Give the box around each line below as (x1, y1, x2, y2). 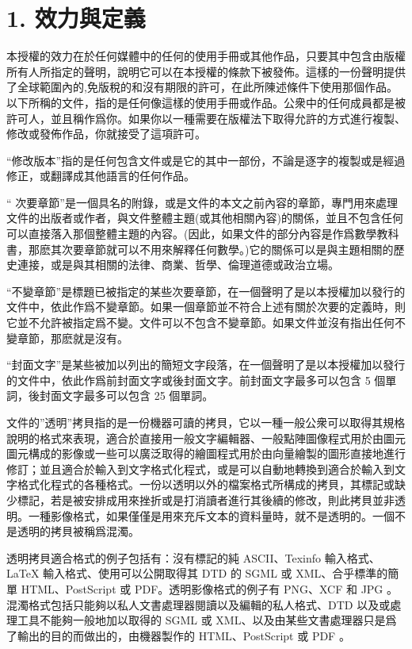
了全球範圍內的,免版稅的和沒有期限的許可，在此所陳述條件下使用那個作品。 (6, 79, 398, 95)
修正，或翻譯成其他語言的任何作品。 (6, 167, 195, 184)
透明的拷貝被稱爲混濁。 (17, 523, 139, 540)
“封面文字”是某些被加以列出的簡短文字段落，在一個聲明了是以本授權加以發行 (6, 356, 406, 373)
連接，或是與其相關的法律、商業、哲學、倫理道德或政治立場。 (17, 256, 339, 273)
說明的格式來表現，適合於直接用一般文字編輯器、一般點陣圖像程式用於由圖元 (6, 429, 406, 446)
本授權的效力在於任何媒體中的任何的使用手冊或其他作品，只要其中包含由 (6, 48, 383, 64)
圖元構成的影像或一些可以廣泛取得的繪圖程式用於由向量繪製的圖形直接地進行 (6, 445, 406, 462)
